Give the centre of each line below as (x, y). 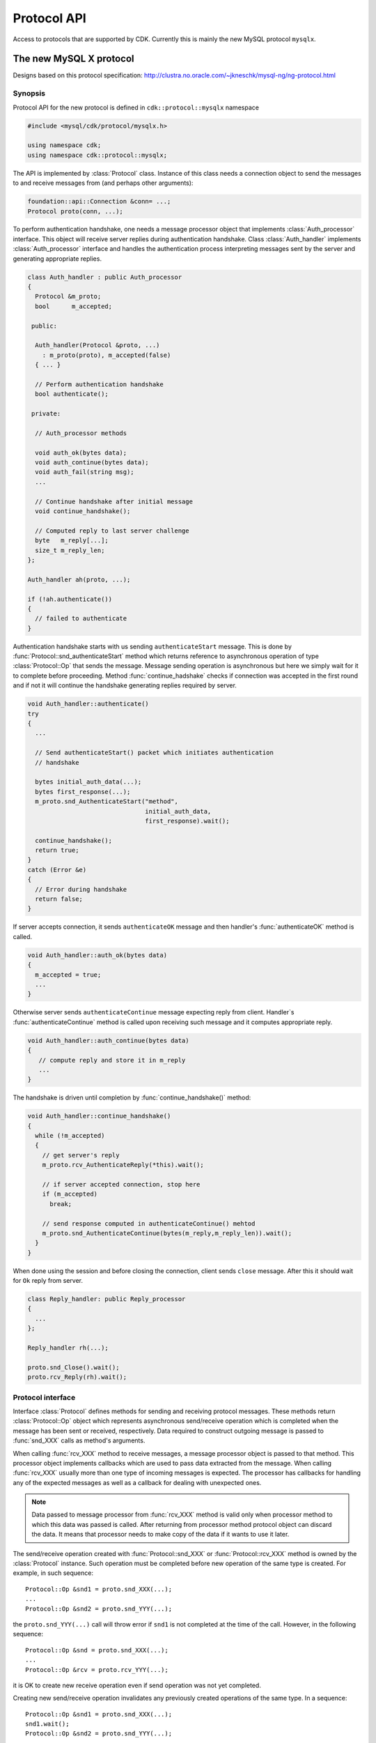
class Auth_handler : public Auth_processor (105, 277)
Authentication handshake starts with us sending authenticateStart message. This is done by (152, 646)
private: (46, 414)
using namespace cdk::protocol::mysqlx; (97, 155)
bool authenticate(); (72, 394)
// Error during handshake (81, 889)
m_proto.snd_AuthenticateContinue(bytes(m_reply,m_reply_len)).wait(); (167, 1233)
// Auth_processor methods (81, 433)
